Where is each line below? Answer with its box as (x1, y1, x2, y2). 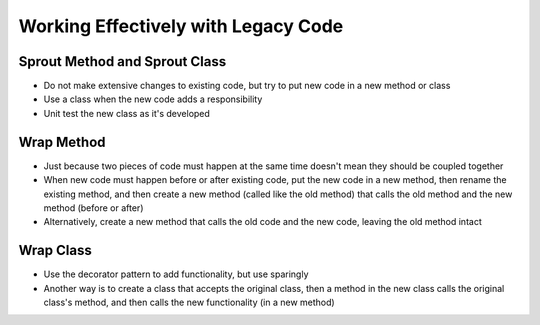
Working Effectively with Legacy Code (18, 15, 344, 37)
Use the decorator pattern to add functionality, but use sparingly (43, 268, 309, 280)
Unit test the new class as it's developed (43, 107, 210, 119)
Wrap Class (18, 242, 92, 259)
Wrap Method (18, 133, 106, 150)
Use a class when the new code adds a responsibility (43, 93, 263, 105)
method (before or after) (43, 201, 144, 214)
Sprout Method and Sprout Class (18, 53, 227, 70)
